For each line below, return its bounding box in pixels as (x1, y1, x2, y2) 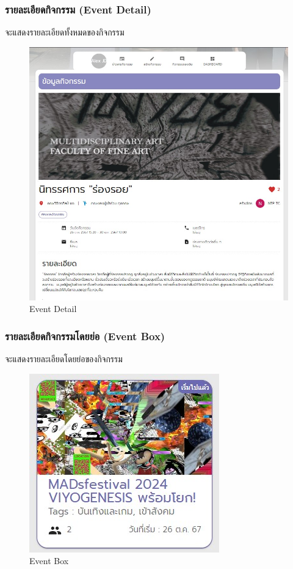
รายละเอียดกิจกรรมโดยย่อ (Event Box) (5, 328, 165, 343)
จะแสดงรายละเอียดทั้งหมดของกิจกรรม (5, 26, 125, 39)
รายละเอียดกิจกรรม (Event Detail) (5, 1, 151, 17)
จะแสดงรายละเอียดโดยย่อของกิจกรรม (5, 352, 123, 365)
